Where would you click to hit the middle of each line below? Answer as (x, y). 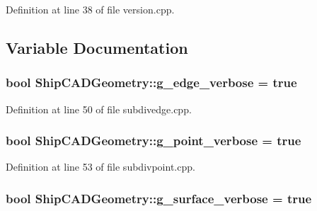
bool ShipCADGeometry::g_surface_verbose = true (159, 198)
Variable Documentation (97, 47)
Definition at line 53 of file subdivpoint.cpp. (100, 167)
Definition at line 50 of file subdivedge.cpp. (99, 109)
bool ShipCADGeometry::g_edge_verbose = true (151, 82)
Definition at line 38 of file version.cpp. (90, 9)
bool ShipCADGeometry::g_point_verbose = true (154, 141)
